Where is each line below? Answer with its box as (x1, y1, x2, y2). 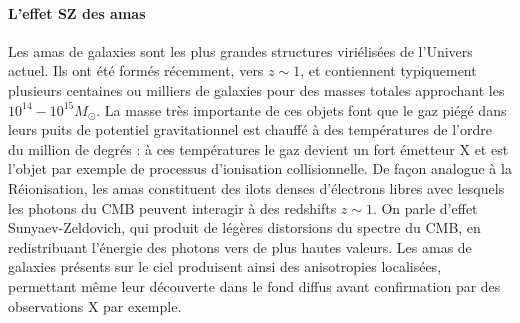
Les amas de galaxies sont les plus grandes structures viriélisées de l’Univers (8, 40, 473, 61)
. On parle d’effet (372, 197, 478, 218)
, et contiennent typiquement (300, 60, 477, 81)
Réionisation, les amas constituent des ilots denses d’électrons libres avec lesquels (8, 177, 505, 198)
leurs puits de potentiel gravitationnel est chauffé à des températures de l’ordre (8, 119, 492, 140)
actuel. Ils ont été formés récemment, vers (8, 60, 264, 81)
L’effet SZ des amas (8, 2, 146, 23)
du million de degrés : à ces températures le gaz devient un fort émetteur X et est (8, 138, 509, 159)
